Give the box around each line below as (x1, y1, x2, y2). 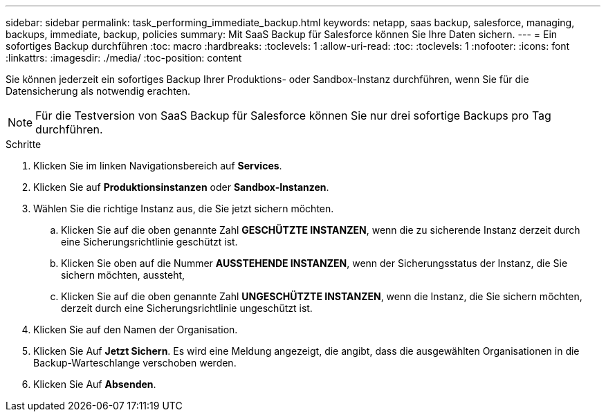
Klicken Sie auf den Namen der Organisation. (33, 324, 238, 335)
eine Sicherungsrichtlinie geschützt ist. (61, 236, 238, 248)
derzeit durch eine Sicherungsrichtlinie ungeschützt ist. (61, 302, 313, 314)
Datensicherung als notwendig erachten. (6, 85, 191, 97)
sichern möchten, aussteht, (61, 269, 185, 281)
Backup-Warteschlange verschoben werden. (33, 357, 237, 369)
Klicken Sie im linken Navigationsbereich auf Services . (33, 160, 282, 172)
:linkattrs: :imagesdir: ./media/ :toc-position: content (6, 52, 242, 64)
